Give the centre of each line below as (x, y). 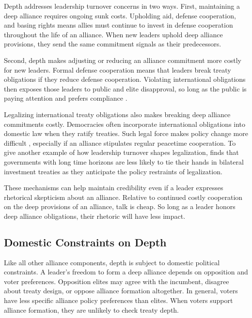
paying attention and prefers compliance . (66, 98)
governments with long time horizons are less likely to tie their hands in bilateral (124, 161)
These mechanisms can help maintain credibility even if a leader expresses (114, 188)
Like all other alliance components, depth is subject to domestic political (112, 262)
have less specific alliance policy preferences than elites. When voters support (118, 300)
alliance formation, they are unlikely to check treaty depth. (92, 310)
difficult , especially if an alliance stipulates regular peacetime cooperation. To (120, 143)
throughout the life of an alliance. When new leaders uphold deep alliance (113, 34)
